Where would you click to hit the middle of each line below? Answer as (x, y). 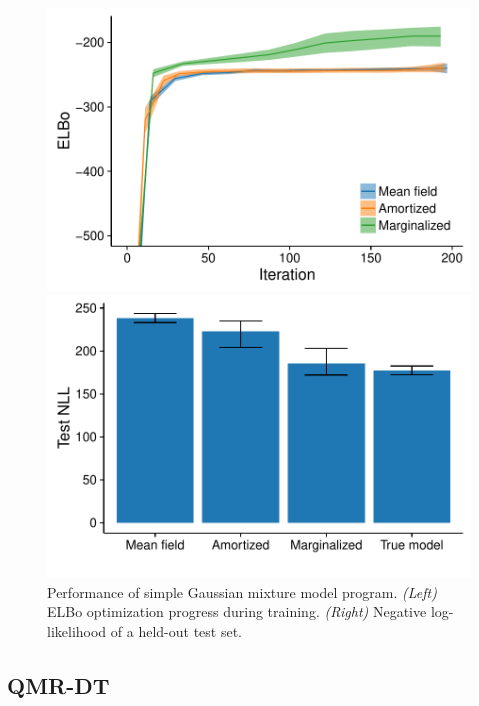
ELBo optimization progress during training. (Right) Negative (237, 611)
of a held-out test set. (176, 630)
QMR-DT (58, 684)
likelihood (77, 630)
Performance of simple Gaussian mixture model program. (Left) (242, 591)
